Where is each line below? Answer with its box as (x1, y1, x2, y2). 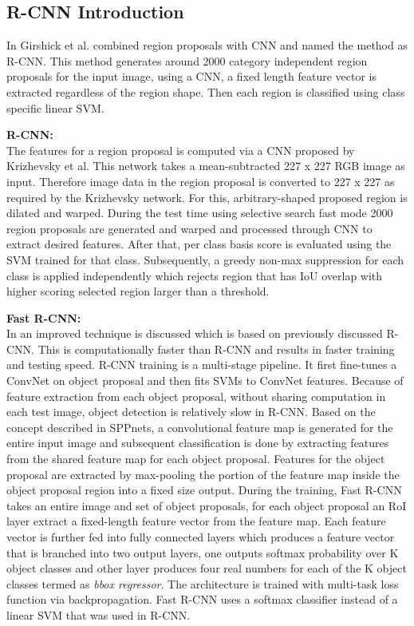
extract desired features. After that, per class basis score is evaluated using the (6, 236, 392, 252)
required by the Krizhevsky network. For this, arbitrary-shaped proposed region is (6, 188, 408, 205)
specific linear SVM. (6, 99, 104, 116)
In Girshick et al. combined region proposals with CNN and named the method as (6, 37, 408, 53)
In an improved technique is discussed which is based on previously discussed (6, 325, 383, 342)
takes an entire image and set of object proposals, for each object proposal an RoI (6, 497, 407, 513)
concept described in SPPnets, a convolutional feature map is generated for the (6, 418, 393, 435)
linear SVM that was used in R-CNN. (6, 606, 191, 623)
